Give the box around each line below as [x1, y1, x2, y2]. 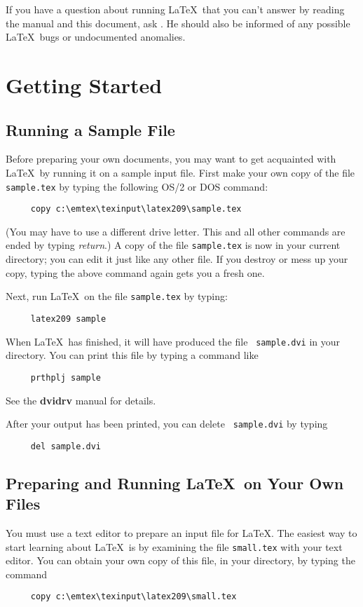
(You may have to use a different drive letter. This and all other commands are [6, 224, 345, 238]
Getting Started [6, 70, 163, 99]
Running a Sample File [6, 118, 175, 140]
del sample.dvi [30, 441, 102, 451]
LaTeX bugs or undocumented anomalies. [6, 29, 186, 44]
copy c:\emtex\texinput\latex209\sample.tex [30, 204, 242, 214]
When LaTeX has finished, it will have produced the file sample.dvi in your [6, 334, 341, 348]
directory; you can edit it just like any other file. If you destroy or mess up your [6, 252, 348, 266]
